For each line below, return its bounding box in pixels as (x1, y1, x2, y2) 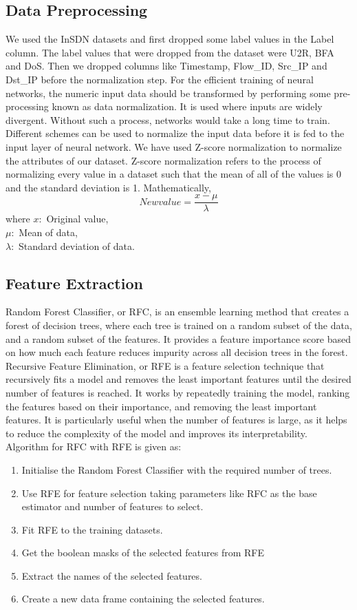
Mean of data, (19, 224, 78, 239)
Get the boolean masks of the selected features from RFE (21, 545, 264, 560)
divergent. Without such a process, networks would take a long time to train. (6, 112, 330, 127)
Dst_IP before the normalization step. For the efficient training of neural (6, 72, 314, 86)
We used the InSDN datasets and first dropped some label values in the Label (6, 32, 334, 46)
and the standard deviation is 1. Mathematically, (6, 180, 211, 194)
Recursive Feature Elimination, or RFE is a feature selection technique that (6, 358, 325, 372)
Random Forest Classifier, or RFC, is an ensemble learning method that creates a (6, 304, 349, 319)
